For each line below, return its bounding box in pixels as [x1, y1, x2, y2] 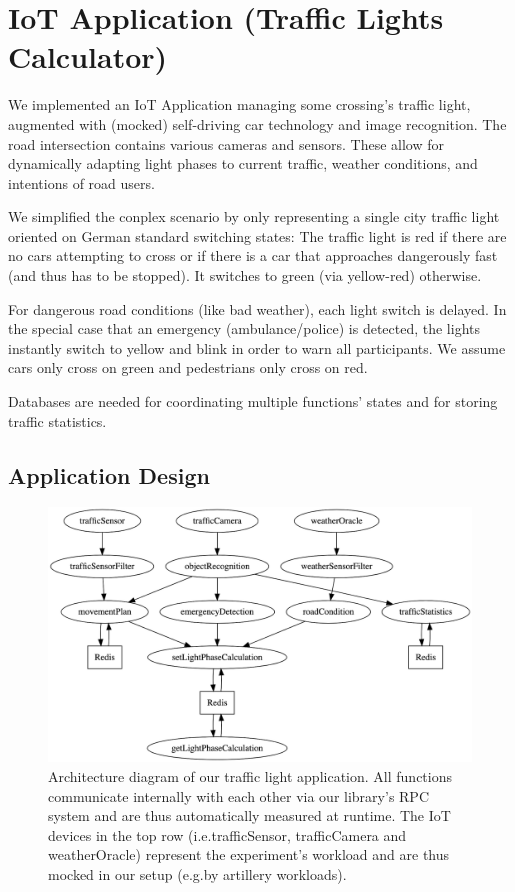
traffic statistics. [8, 410, 107, 431]
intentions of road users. [8, 172, 155, 193]
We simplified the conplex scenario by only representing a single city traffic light [8, 206, 500, 227]
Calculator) [8, 36, 168, 77]
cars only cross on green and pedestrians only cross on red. [8, 357, 368, 378]
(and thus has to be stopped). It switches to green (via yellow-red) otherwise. [8, 265, 482, 286]
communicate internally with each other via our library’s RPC [48, 785, 430, 806]
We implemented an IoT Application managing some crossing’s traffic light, [8, 94, 471, 115]
